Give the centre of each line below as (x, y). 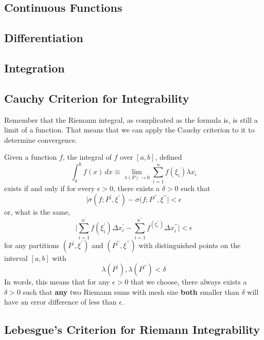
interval (16, 258)
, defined (169, 157)
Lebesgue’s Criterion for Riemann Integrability (132, 329)
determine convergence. (41, 139)
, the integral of (87, 157)
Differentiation (44, 38)
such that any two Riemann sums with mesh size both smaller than (131, 291)
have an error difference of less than (60, 302)
